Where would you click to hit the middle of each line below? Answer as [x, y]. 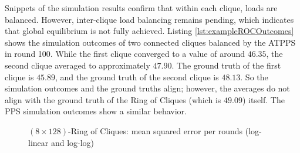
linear [38, 142]
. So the [254, 76]
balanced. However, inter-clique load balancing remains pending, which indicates [149, 19]
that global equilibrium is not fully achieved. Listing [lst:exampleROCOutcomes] [149, 31]
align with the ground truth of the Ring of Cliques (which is [113, 99]
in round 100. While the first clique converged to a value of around [125, 54]
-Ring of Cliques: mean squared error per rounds [156, 130]
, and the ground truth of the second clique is [137, 76]
